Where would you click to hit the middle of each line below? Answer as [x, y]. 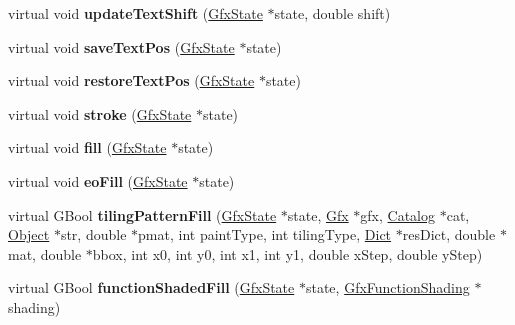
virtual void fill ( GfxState [87, 147]
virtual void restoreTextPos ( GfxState [131, 80]
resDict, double [449, 234]
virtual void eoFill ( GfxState [98, 180]
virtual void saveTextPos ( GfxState [121, 46]
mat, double [45, 253]
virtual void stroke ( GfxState [100, 113]
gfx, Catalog [398, 214]
